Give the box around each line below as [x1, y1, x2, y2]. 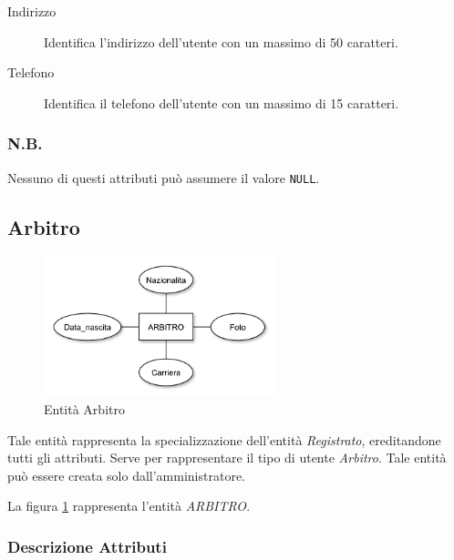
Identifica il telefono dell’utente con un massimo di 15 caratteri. [44, 93, 399, 112]
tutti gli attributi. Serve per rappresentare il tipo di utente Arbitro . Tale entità [7, 448, 447, 467]
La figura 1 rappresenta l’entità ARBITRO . [7, 496, 251, 515]
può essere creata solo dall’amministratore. [7, 465, 246, 484]
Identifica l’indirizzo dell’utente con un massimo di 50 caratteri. [44, 32, 398, 51]
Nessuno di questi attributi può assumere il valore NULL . [7, 168, 320, 187]
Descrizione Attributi [7, 535, 167, 557]
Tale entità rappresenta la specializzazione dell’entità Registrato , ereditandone [7, 430, 441, 449]
